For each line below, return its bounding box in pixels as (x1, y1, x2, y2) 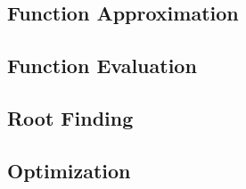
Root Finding (7, 103, 134, 131)
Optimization (7, 156, 131, 184)
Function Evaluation (7, 52, 197, 79)
